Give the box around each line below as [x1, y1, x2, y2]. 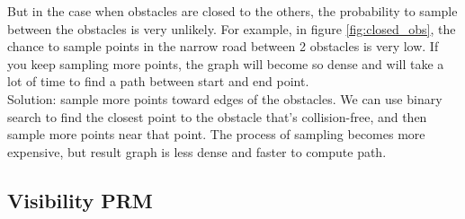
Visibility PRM [7, 186, 153, 214]
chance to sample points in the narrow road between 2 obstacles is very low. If [7, 37, 439, 56]
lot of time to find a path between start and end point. [7, 72, 309, 91]
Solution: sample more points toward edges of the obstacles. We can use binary [7, 89, 443, 108]
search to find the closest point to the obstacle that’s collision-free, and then [7, 107, 427, 126]
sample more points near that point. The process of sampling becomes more [7, 125, 425, 144]
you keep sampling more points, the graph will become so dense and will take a [7, 54, 444, 73]
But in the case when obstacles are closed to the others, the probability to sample [7, 2, 458, 20]
